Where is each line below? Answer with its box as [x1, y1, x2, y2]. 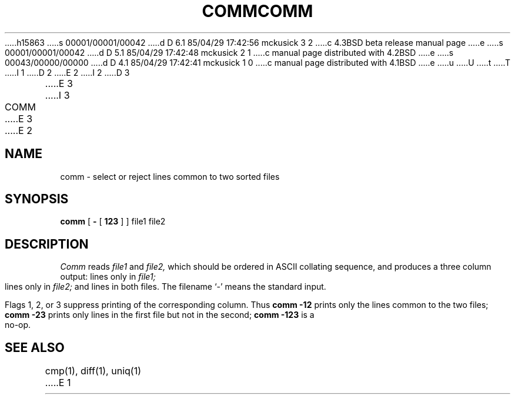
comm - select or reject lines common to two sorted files [60, 171, 280, 182]
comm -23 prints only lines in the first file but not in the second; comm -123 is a [5, 310, 315, 320]
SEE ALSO [5, 340, 65, 355]
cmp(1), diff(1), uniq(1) [45, 365, 141, 377]
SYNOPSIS [5, 192, 69, 207]
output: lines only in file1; [60, 271, 156, 282]
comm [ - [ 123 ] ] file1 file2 [60, 216, 166, 227]
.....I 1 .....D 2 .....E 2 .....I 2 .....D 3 [5, 67, 130, 78]
